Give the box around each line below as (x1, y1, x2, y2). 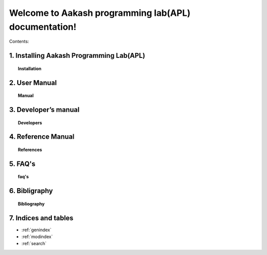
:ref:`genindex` (21, 227, 52, 233)
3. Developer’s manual (9, 105, 80, 114)
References (18, 147, 42, 153)
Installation (18, 65, 42, 71)
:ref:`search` (21, 241, 47, 247)
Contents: (9, 39, 29, 45)
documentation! (9, 21, 77, 32)
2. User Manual (9, 78, 57, 87)
